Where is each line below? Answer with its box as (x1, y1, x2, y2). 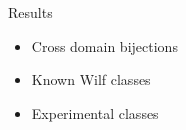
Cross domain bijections (31, 35, 178, 56)
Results (8, 2, 53, 22)
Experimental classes (31, 102, 159, 123)
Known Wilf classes (31, 69, 151, 90)
